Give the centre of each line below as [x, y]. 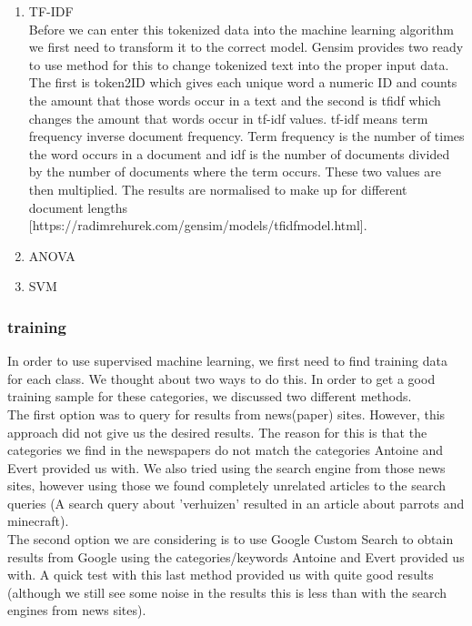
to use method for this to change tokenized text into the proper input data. [239, 64]
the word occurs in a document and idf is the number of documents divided [239, 153]
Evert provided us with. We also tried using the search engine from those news [226, 467]
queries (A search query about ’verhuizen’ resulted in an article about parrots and [236, 503]
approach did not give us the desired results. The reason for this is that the [217, 432]
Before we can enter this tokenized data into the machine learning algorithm [241, 29]
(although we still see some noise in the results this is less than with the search [227, 592]
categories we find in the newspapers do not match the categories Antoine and [226, 450]
